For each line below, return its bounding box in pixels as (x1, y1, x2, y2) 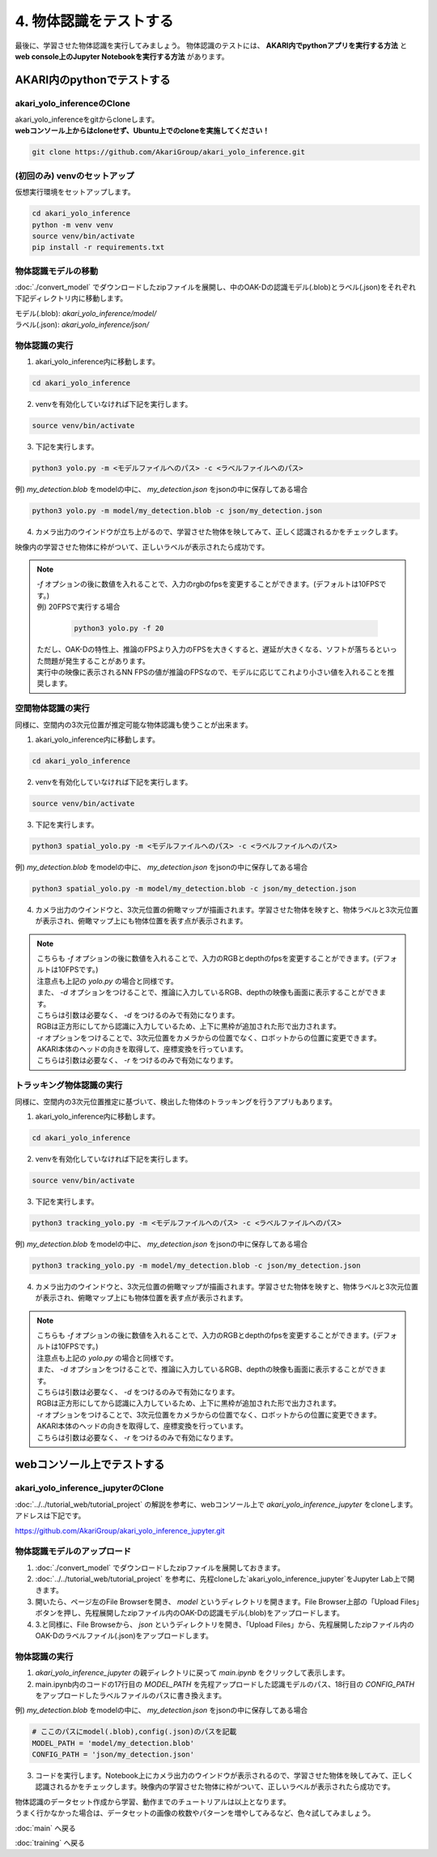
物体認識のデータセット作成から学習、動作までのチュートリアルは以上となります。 (15, 1796, 291, 1807)
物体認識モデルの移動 (15, 265, 99, 276)
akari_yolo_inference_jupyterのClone (15, 1483, 164, 1494)
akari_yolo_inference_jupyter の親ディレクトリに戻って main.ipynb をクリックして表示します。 (35, 1668, 350, 1678)
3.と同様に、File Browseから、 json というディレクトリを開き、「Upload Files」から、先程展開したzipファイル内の (35, 1620, 414, 1629)
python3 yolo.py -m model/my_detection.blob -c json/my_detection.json (32, 507, 323, 516)
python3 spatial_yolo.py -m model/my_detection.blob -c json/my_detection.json (32, 884, 357, 893)
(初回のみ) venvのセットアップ (15, 170, 135, 182)
